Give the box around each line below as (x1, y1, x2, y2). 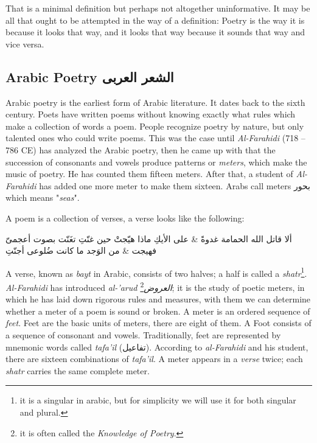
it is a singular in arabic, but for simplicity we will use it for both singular (19, 394, 296, 406)
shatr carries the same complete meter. (5, 364, 150, 377)
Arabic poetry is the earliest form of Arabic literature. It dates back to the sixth (5, 96, 305, 108)
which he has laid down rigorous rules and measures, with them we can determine (5, 293, 311, 305)
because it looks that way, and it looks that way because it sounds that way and (5, 26, 305, 38)
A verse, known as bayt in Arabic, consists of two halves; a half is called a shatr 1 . (5, 265, 307, 279)
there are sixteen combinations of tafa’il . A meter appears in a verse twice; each (5, 352, 303, 365)
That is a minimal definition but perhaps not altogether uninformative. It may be (5, 2, 310, 14)
